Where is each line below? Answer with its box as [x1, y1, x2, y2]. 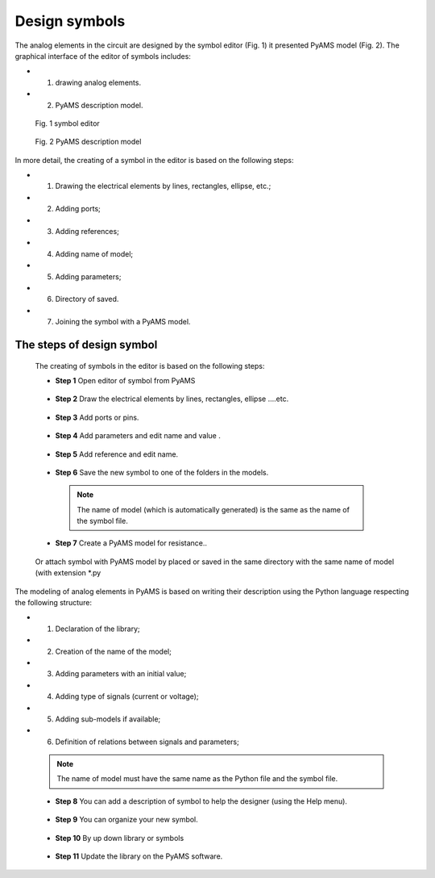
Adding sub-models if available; [55, 714, 161, 724]
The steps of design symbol [14, 337, 158, 351]
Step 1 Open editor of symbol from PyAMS [55, 375, 196, 385]
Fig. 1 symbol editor [35, 118, 100, 128]
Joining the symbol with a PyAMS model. [55, 317, 191, 327]
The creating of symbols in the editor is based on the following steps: [35, 361, 265, 370]
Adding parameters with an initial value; [55, 669, 187, 679]
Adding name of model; [55, 249, 134, 258]
